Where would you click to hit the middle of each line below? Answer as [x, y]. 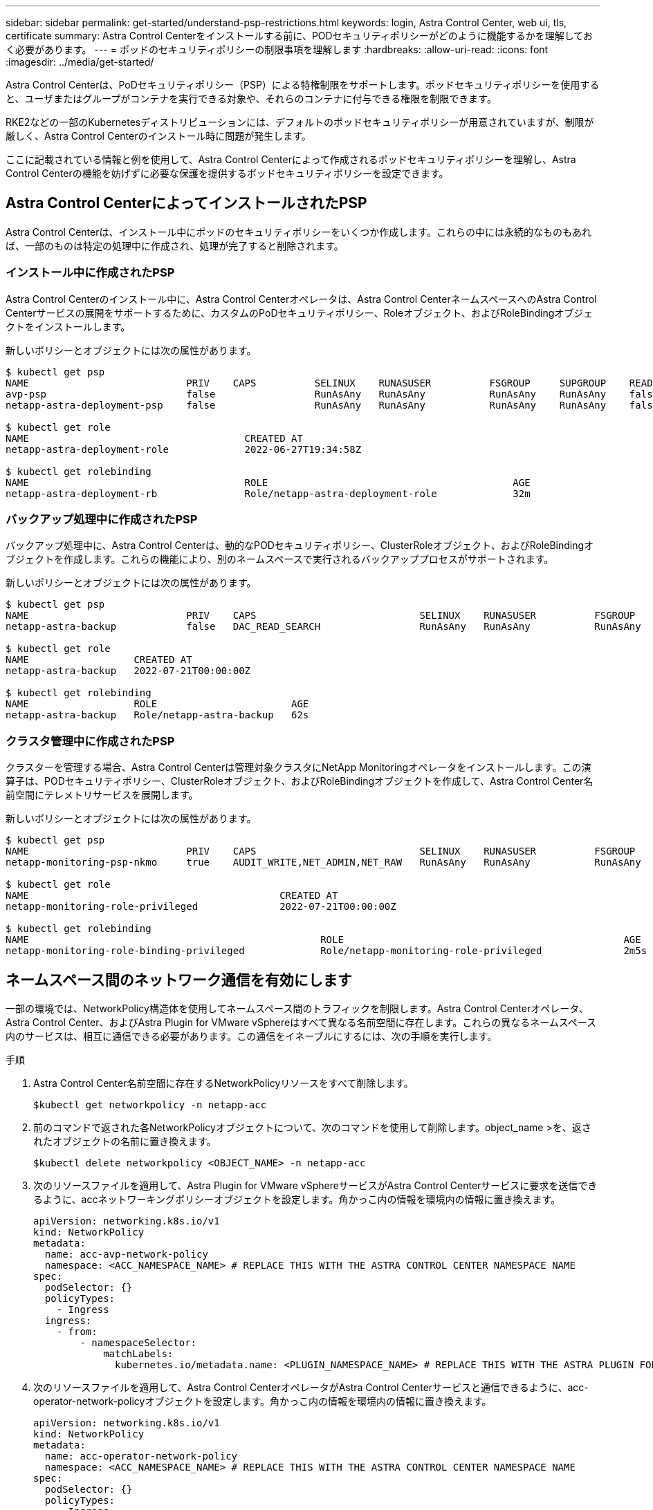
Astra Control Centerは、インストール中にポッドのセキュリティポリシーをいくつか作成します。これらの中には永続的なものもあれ [298, 232]
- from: [77, 1331]
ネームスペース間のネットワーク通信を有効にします [179, 980]
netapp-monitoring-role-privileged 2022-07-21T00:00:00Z [201, 907]
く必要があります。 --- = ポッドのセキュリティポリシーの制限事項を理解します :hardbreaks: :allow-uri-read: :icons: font [277, 49]
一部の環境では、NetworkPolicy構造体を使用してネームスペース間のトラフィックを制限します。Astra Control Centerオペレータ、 [297, 1008]
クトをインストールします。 [68, 326]
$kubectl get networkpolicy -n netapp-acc [150, 1104]
